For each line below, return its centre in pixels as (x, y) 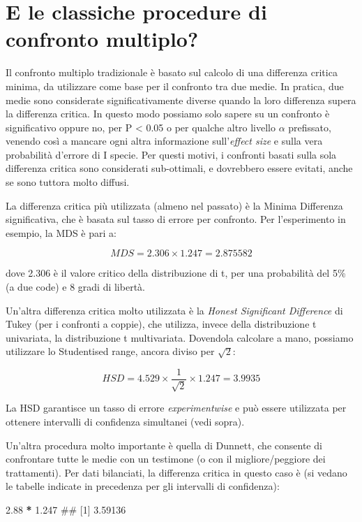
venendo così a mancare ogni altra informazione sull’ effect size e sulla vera (164, 141)
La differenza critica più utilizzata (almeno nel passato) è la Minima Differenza (174, 205)
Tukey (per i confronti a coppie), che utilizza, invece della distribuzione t (161, 324)
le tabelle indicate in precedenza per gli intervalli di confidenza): (143, 486)
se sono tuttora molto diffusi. (68, 182)
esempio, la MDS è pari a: (61, 232)
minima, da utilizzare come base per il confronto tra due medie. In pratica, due (175, 86)
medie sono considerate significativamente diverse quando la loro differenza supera (181, 100)
